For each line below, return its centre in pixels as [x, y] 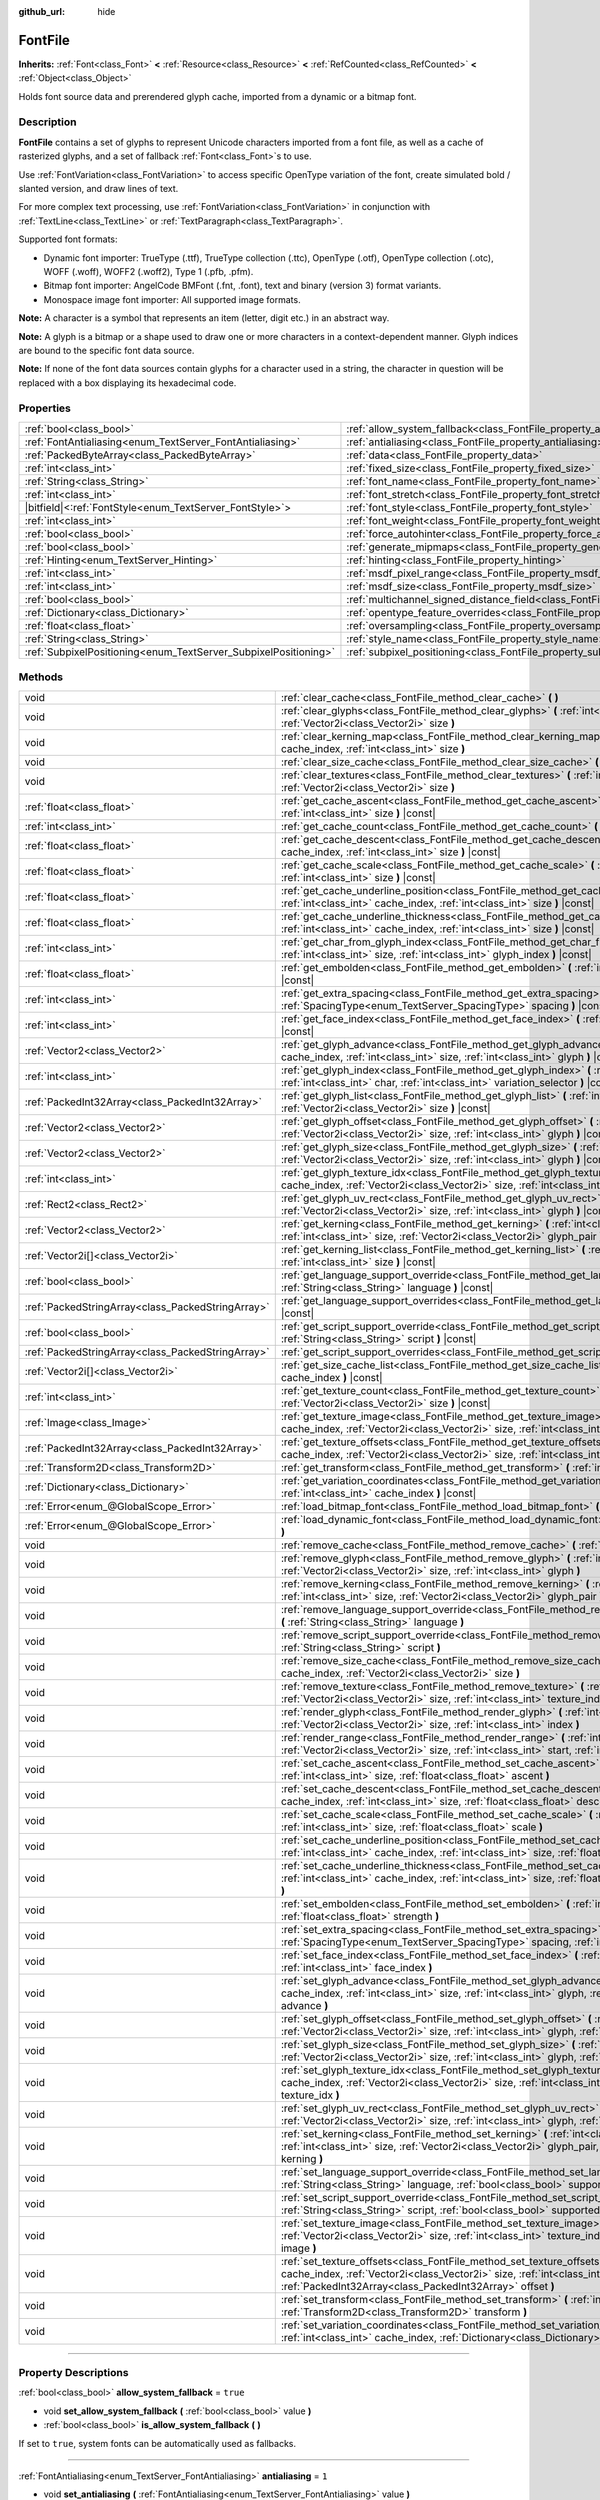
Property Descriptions [73, 2372]
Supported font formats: [68, 239]
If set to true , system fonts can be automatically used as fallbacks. [157, 2443]
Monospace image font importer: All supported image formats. [172, 299]
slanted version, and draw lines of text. [98, 188]
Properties [45, 408]
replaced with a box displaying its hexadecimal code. [127, 382]
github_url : [41, 11]
